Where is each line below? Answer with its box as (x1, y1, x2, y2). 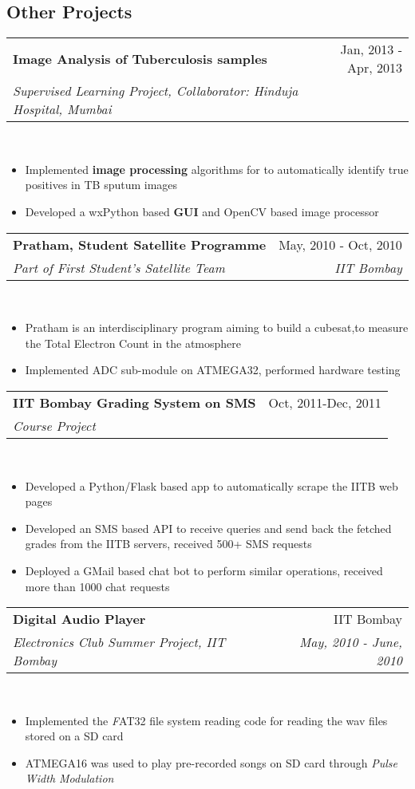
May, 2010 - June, (298, 633, 402, 652)
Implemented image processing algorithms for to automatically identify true (25, 160, 409, 177)
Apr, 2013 (347, 58, 402, 77)
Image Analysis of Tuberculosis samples (13, 49, 267, 68)
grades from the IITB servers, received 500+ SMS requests (25, 535, 312, 552)
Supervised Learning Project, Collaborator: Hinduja (13, 81, 298, 101)
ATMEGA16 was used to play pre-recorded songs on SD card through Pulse (25, 754, 398, 771)
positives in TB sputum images (25, 176, 178, 193)
